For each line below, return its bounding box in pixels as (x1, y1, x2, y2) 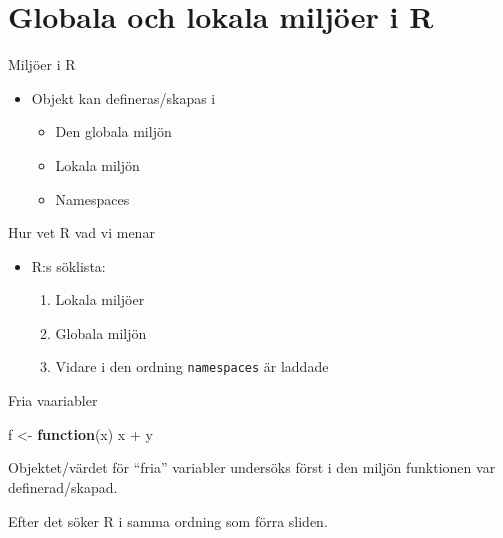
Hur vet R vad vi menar (8, 222, 155, 243)
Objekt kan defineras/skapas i (31, 87, 216, 108)
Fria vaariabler (8, 390, 98, 411)
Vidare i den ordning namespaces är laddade (55, 356, 329, 377)
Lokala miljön (55, 154, 140, 175)
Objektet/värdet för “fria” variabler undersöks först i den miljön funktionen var (8, 457, 496, 478)
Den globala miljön (55, 121, 172, 142)
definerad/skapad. (8, 476, 118, 497)
